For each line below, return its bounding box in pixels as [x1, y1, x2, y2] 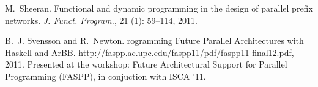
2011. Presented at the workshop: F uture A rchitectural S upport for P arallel [5, 58, 287, 71]
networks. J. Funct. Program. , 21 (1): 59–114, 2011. [5, 13, 198, 26]
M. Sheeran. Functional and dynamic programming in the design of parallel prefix [5, 2, 313, 14]
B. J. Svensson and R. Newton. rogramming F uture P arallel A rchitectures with [5, 34, 304, 47]
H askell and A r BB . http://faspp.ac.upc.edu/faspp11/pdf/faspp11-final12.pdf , [5, 46, 294, 58]
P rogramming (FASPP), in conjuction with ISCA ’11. [5, 69, 206, 82]
